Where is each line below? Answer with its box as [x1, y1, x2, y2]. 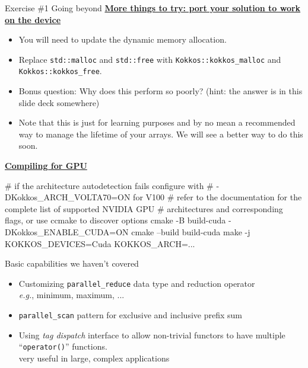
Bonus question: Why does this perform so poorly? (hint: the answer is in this [18, 85, 303, 97]
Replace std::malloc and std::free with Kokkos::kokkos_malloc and [18, 53, 281, 65]
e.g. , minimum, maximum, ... [18, 289, 125, 301]
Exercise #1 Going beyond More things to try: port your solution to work [5, 2, 301, 14]
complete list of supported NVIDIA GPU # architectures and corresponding [5, 202, 283, 215]
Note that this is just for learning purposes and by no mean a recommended [18, 116, 296, 129]
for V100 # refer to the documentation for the [133, 191, 302, 203]
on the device [5, 13, 61, 25]
